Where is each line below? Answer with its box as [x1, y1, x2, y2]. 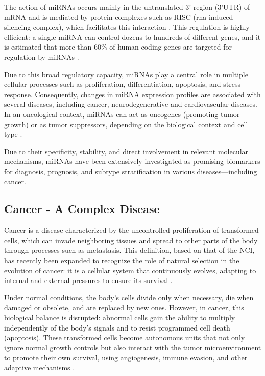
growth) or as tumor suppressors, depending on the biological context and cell [4, 119, 248, 129]
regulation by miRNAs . [4, 51, 79, 62]
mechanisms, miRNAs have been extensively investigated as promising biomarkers [4, 156, 260, 167]
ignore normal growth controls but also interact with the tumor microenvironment [4, 342, 261, 353]
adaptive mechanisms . [4, 362, 75, 373]
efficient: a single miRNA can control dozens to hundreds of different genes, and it [4, 31, 261, 42]
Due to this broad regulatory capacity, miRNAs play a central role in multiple [4, 68, 248, 79]
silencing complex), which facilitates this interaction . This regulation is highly [4, 21, 250, 32]
